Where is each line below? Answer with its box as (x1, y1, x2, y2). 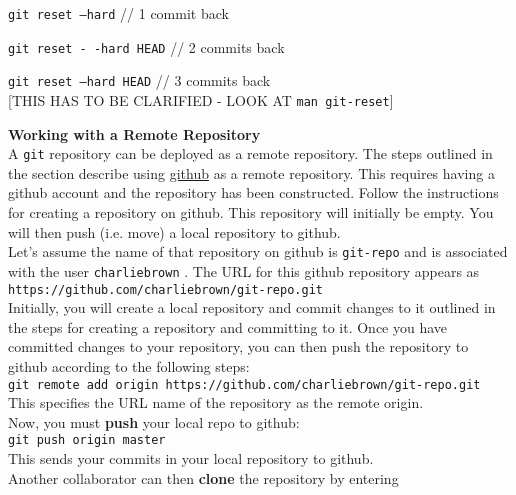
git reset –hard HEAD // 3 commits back (8, 70, 271, 91)
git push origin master (8, 433, 166, 448)
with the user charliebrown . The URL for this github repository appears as (8, 260, 480, 281)
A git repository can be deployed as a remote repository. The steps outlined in (8, 143, 493, 164)
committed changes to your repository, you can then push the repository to (8, 336, 469, 357)
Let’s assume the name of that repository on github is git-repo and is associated (8, 241, 508, 262)
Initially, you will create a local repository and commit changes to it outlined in (8, 297, 496, 318)
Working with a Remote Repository (8, 123, 261, 144)
